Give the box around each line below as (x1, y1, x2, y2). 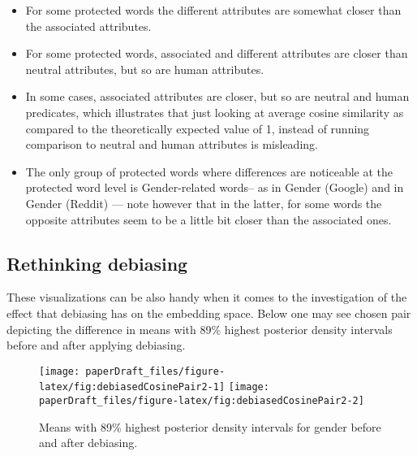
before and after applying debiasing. (6, 337, 186, 354)
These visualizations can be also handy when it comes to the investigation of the (6, 289, 407, 306)
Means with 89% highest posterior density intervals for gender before (39, 418, 381, 435)
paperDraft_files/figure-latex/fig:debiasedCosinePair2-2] (39, 395, 364, 407)
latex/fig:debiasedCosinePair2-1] (39, 381, 226, 393)
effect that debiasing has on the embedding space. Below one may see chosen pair (6, 304, 411, 321)
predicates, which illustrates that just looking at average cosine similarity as (25, 103, 404, 120)
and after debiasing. (39, 434, 138, 451)
